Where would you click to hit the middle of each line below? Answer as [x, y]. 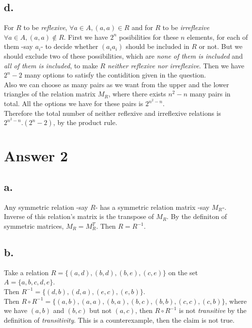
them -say [18, 46]
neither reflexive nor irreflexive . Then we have [176, 65]
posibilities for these [149, 37]
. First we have [86, 37]
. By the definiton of [197, 216]
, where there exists [137, 94]
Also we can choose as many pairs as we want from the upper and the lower [117, 84]
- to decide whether [70, 46]
